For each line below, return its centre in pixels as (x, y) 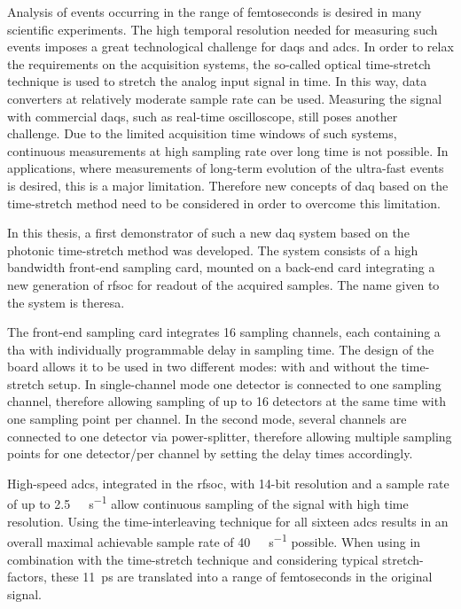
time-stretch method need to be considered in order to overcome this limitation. (224, 203)
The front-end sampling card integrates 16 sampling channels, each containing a (224, 332)
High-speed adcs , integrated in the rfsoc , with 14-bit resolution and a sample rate (228, 483)
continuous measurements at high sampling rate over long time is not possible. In (228, 150)
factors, (27, 577)
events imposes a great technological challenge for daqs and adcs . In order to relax (230, 47)
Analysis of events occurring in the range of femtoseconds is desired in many (215, 12)
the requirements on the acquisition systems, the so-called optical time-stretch (219, 63)
